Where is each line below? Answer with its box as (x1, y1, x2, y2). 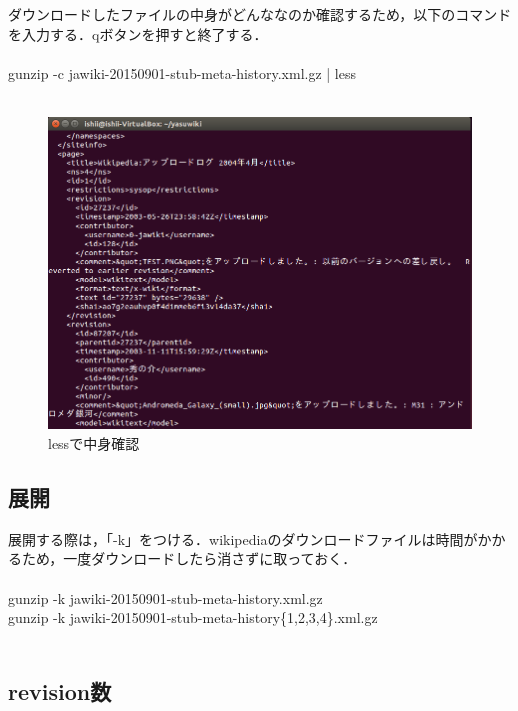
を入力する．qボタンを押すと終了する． (8, 23, 268, 44)
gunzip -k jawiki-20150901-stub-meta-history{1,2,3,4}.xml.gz (8, 607, 378, 628)
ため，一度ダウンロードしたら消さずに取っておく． (21, 548, 357, 569)
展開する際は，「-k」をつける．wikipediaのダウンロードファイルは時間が (8, 528, 478, 549)
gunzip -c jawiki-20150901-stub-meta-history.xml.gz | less (8, 62, 356, 83)
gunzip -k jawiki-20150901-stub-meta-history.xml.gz (8, 587, 323, 608)
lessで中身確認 (48, 432, 140, 453)
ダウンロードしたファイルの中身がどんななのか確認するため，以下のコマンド (8, 4, 512, 24)
